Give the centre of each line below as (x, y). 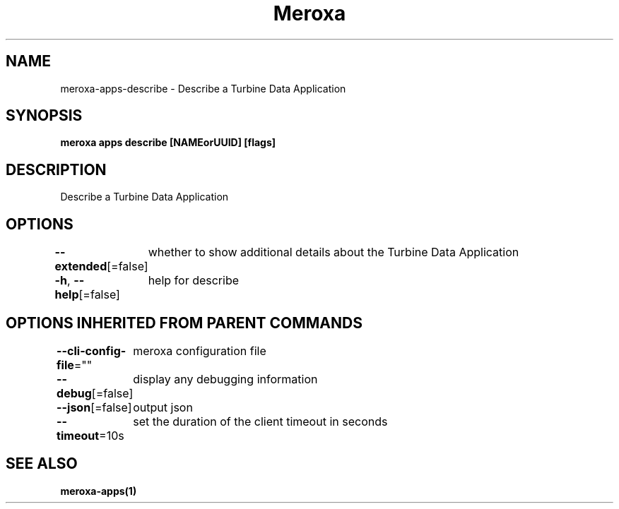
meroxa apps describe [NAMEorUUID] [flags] (168, 143)
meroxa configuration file (200, 351)
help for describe (194, 281)
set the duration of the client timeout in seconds (260, 421)
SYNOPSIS (44, 116)
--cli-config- (92, 351)
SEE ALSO (42, 464)
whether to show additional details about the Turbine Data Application (334, 252)
